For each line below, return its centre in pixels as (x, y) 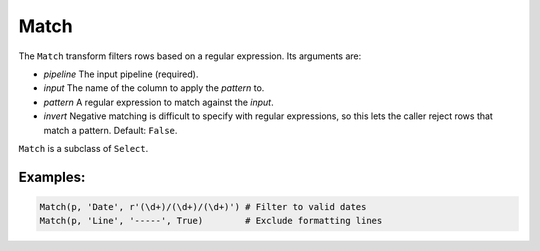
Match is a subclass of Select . (83, 148)
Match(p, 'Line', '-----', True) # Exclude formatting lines (211, 221)
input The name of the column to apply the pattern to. (154, 88)
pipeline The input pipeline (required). (121, 74)
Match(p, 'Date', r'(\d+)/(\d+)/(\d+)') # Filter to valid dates (203, 206)
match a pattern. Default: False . (110, 130)
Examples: (52, 176)
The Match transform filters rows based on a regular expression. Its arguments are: (190, 56)
